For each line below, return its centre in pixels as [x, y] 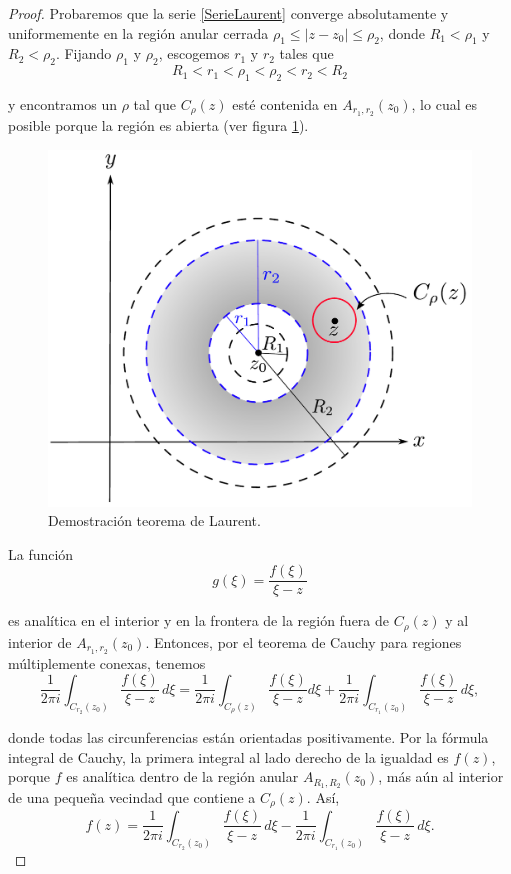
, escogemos [194, 53]
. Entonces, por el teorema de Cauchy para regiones [303, 641]
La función [41, 553]
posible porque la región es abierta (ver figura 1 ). [158, 125]
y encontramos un [63, 103]
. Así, [323, 797]
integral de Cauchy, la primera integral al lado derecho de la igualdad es [228, 756]
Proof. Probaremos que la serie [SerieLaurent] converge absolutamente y [228, 13]
